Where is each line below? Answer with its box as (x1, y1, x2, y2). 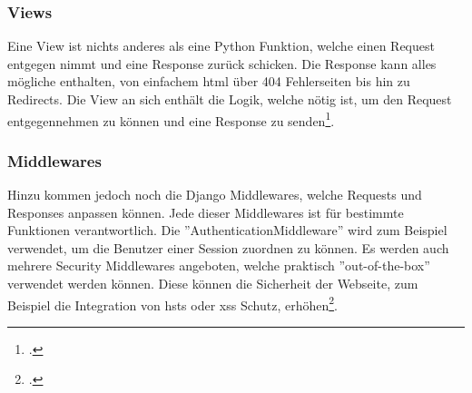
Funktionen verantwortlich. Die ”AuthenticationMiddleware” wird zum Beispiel (7, 221, 447, 240)
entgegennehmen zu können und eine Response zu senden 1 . (7, 108, 335, 130)
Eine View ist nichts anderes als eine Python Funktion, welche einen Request (7, 36, 435, 55)
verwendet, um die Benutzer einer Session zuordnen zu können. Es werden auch (7, 238, 449, 257)
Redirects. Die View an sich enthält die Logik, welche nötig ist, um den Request (7, 90, 452, 108)
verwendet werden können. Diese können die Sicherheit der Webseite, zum (7, 274, 418, 293)
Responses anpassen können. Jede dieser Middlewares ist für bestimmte (7, 202, 404, 221)
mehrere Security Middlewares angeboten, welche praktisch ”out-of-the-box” (7, 256, 430, 275)
